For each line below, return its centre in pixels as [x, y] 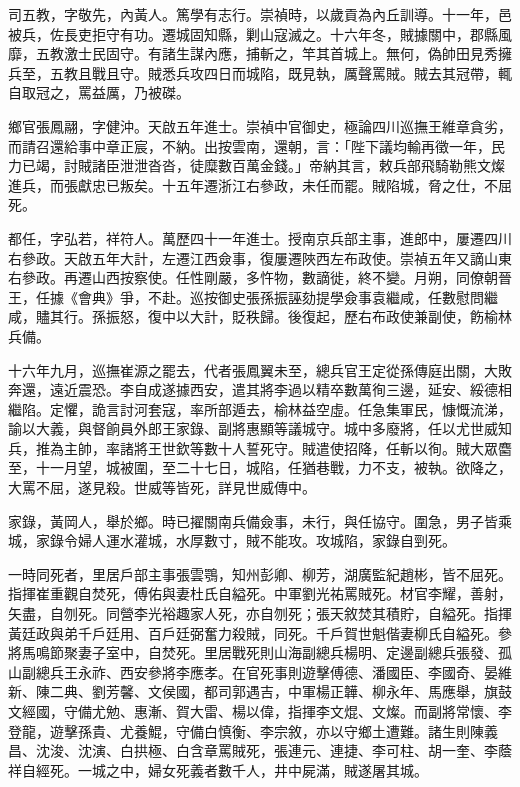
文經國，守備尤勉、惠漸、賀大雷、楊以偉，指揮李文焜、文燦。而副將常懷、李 [260, 711]
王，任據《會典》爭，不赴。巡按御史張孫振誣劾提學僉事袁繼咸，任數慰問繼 [253, 296]
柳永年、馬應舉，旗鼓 [441, 691]
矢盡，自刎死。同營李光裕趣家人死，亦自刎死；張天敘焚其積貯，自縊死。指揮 [260, 613]
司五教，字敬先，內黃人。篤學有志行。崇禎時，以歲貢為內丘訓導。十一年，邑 [260, 14]
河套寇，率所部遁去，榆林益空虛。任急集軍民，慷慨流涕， [322, 408]
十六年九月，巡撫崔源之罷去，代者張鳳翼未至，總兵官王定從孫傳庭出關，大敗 [260, 369]
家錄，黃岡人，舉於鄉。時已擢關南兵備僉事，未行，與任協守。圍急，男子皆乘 [260, 520]
